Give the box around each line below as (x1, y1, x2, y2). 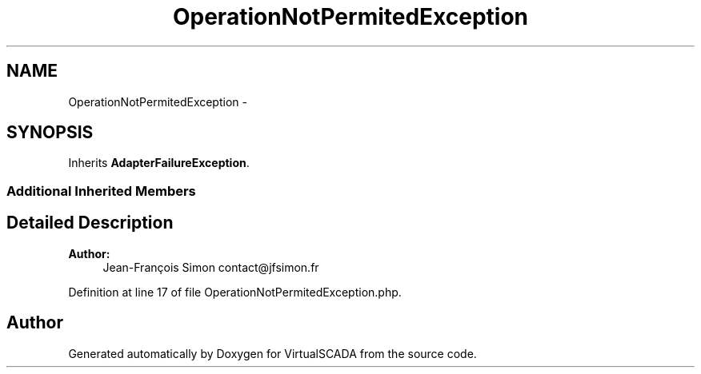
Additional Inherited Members (6, 182, 196, 199)
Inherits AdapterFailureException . (68, 156, 250, 170)
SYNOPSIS (6, 122, 94, 143)
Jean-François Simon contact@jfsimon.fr (102, 260, 319, 274)
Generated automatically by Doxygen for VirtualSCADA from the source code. (68, 346, 477, 360)
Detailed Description (6, 213, 174, 233)
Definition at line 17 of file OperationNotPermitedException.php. (68, 284, 402, 299)
